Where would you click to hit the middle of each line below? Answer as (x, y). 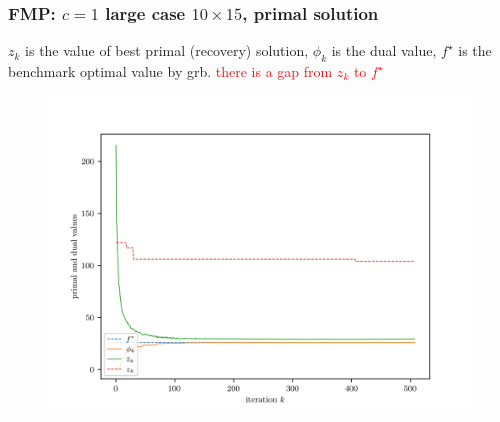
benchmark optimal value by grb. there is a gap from (170, 71)
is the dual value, (384, 50)
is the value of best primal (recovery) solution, (167, 50)
